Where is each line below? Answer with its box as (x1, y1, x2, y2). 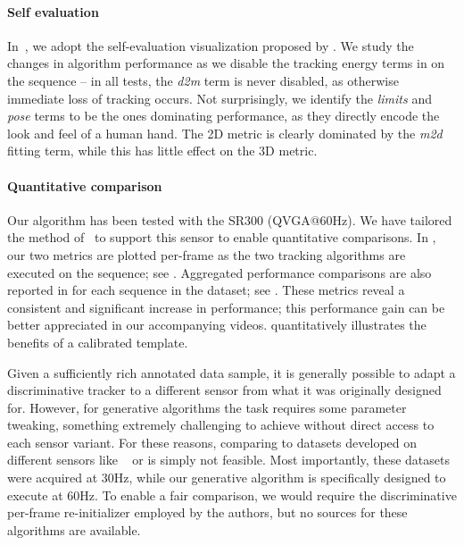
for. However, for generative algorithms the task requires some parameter (7, 398, 407, 416)
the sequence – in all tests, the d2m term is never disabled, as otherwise (7, 71, 399, 89)
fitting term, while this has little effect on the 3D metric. (7, 141, 318, 160)
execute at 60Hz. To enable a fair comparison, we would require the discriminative (7, 485, 457, 504)
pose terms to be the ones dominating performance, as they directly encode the (7, 106, 440, 125)
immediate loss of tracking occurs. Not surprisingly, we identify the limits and (7, 88, 432, 107)
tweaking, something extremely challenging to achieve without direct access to (7, 415, 435, 434)
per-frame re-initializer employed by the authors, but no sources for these (7, 503, 408, 522)
